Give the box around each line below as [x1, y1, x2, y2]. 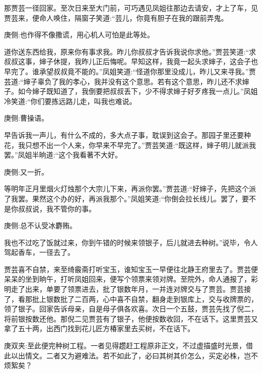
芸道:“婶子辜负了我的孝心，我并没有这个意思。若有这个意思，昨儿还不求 [4, 76, 242, 86]
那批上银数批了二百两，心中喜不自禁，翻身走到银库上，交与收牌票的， [25, 293, 258, 304]
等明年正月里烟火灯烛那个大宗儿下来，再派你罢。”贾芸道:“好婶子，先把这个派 [4, 183, 256, 194]
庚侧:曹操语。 [4, 113, 48, 123]
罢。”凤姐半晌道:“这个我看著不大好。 [4, 149, 122, 160]
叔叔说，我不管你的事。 [18, 203, 96, 214]
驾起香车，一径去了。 [4, 247, 75, 257]
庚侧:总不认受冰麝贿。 [4, 220, 77, 231]
